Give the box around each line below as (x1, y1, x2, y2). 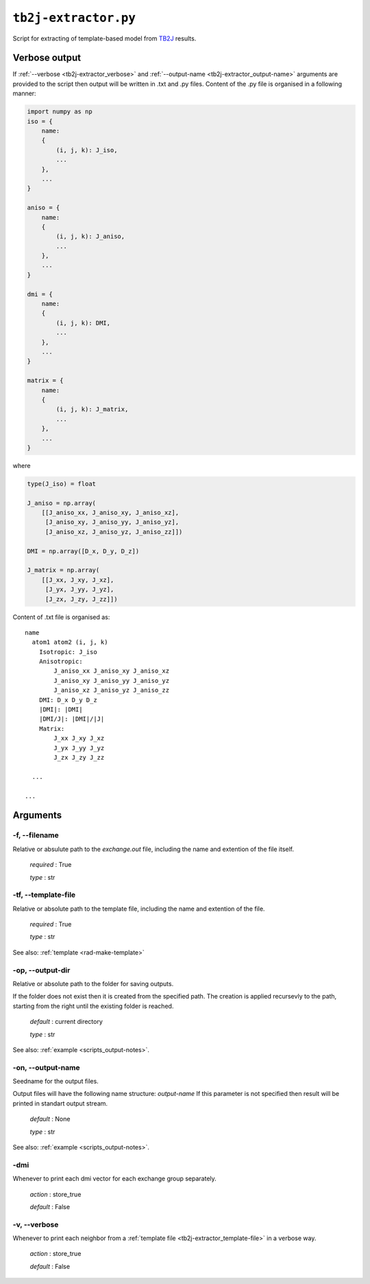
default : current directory (29, 1018, 103, 1026)
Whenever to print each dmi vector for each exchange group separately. (12, 1174, 217, 1183)
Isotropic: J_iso (38, 648, 97, 655)
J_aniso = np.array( (27, 499, 96, 507)
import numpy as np (27, 108, 92, 116)
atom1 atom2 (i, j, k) (32, 638, 108, 646)
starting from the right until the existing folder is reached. (12, 1002, 174, 1010)
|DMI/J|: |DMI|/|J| (38, 715, 105, 723)
